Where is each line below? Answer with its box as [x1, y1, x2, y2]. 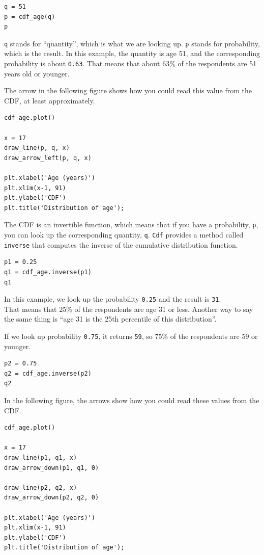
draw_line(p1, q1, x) [4, 454, 77, 461]
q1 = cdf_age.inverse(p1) [4, 268, 92, 276]
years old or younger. [4, 68, 70, 78]
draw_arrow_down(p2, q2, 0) [4, 494, 99, 501]
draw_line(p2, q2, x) [4, 484, 77, 491]
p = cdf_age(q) [4, 13, 55, 20]
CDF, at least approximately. [4, 95, 95, 105]
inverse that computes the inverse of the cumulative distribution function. [4, 239, 238, 250]
